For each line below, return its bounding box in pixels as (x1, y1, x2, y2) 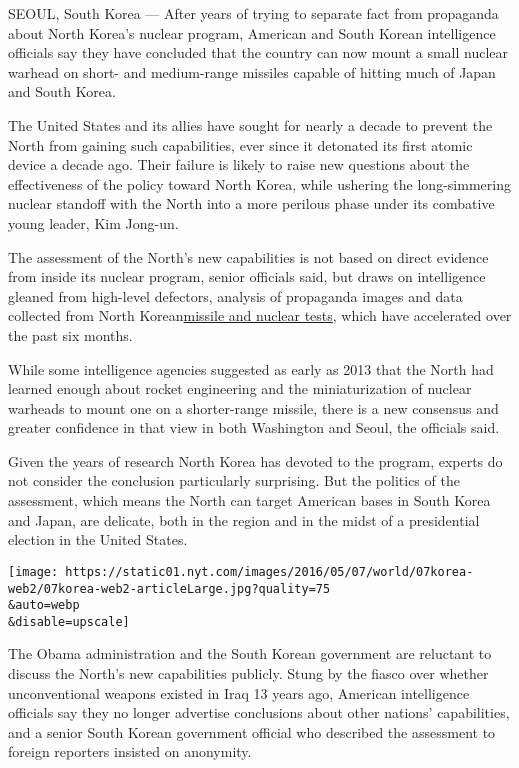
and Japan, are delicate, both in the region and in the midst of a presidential (8, 509, 480, 530)
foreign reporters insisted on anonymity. (8, 741, 252, 762)
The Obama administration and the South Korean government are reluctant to (8, 643, 492, 664)
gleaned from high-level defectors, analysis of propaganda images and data (8, 285, 463, 306)
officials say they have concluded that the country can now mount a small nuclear (8, 42, 508, 63)
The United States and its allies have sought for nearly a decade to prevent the (8, 114, 493, 135)
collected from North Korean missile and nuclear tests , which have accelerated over (8, 305, 512, 326)
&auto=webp (8, 598, 80, 613)
